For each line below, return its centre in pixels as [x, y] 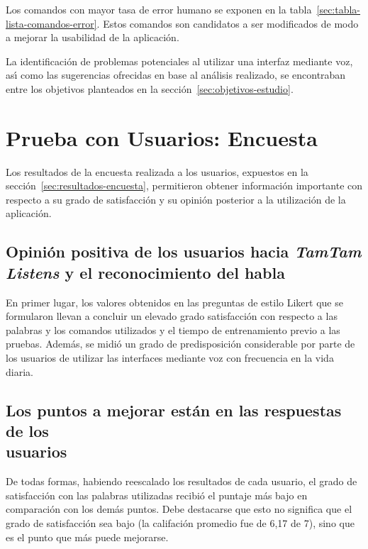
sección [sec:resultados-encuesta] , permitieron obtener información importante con [184, 185]
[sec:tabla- [339, 9]
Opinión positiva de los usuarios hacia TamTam [184, 251]
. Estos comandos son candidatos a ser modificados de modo [228, 23]
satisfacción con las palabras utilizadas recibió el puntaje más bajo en [157, 495]
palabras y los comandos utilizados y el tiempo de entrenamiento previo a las [173, 329]
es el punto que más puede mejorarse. [87, 537]
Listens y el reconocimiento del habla [145, 272]
